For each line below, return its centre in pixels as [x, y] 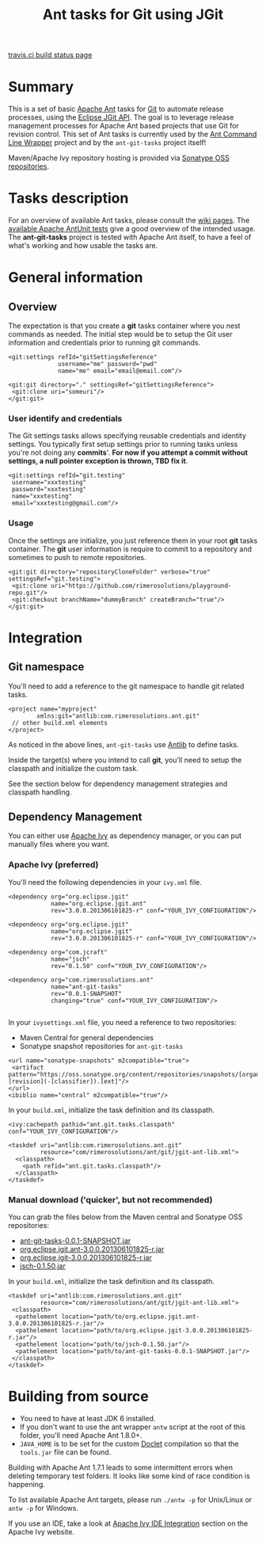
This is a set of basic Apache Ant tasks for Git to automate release [116, 109]
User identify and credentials [65, 418]
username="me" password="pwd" [108, 364]
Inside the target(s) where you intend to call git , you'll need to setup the [125, 760]
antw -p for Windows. [44, 1508]
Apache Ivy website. [42, 1532]
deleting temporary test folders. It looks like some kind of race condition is [129, 1476]
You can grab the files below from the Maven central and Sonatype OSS [125, 1217]
